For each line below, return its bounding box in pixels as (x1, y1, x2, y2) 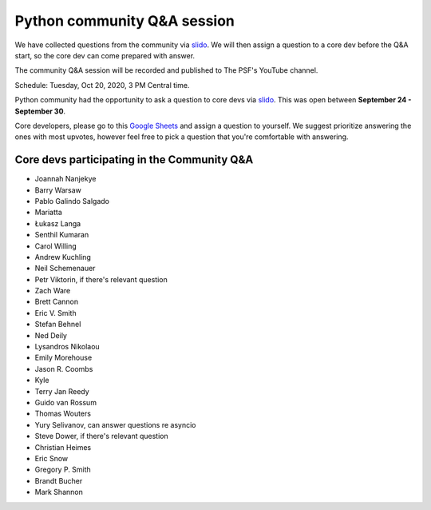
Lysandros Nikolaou (34, 342, 100, 352)
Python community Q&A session (14, 12, 235, 30)
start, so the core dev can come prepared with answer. (14, 50, 196, 60)
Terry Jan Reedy (34, 386, 89, 396)
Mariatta (34, 208, 63, 217)
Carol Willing (34, 241, 77, 251)
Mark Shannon (34, 488, 83, 497)
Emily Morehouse (34, 353, 93, 363)
